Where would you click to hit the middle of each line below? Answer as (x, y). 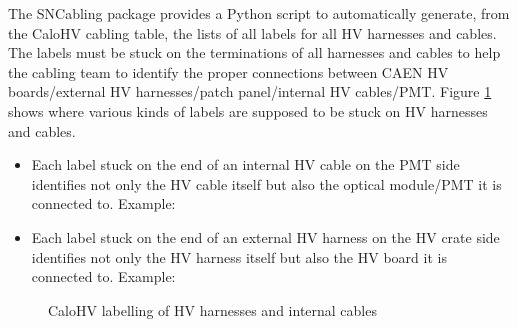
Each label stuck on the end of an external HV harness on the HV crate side (265, 236)
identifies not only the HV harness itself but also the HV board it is (239, 256)
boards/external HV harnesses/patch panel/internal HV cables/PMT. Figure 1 (250, 91)
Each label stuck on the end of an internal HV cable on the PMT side (245, 164)
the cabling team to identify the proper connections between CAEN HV (228, 71)
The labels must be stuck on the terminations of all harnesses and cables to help (254, 52)
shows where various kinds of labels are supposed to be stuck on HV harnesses (248, 110)
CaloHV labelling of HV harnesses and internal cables (212, 309)
